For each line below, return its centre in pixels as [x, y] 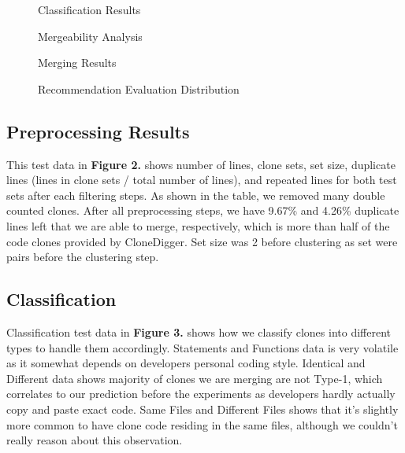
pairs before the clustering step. [83, 257]
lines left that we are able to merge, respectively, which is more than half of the [198, 225]
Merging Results [77, 63]
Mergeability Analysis [90, 36]
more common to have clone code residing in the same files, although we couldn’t [202, 424]
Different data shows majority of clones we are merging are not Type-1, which [195, 378]
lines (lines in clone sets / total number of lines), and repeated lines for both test [202, 180]
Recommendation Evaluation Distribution [139, 88]
